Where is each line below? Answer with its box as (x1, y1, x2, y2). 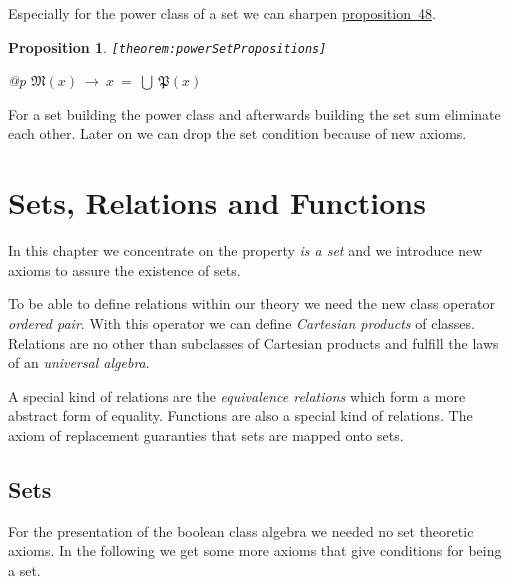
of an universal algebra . (8, 352, 150, 373)
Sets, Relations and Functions (8, 182, 426, 223)
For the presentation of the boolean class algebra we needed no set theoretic (8, 520, 474, 541)
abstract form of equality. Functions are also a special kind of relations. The (8, 405, 473, 426)
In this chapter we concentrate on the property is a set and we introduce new (8, 240, 483, 261)
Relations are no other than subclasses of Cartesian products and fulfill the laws (8, 332, 499, 353)
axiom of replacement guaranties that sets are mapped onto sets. (8, 424, 404, 445)
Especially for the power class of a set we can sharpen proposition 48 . (8, 3, 436, 23)
